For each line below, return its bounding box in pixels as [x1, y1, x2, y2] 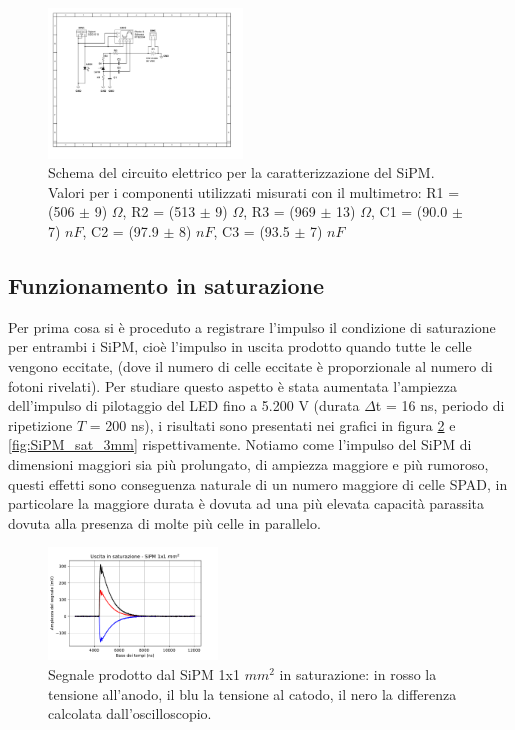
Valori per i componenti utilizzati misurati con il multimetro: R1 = [48, 181, 460, 202]
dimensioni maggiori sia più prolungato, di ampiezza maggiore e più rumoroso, [8, 453, 489, 474]
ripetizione [8, 414, 73, 435]
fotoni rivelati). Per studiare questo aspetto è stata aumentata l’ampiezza [8, 375, 457, 396]
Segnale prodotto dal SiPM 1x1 [48, 664, 240, 684]
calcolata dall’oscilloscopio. [48, 703, 212, 724]
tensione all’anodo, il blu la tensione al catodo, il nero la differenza [48, 683, 457, 704]
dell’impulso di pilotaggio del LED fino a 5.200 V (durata [8, 395, 360, 416]
